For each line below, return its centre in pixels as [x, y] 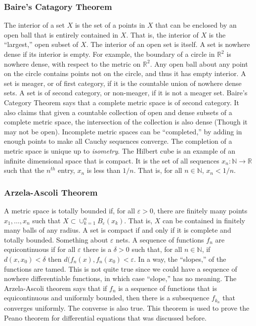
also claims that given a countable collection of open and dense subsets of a [118, 112]
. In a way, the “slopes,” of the [180, 259]
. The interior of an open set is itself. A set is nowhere [168, 44]
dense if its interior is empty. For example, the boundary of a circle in [109, 54]
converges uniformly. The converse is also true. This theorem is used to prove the [127, 308]
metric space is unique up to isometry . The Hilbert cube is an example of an [120, 150]
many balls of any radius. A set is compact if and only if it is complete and [118, 230]
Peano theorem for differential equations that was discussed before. [105, 317]
